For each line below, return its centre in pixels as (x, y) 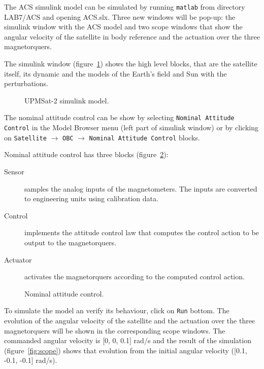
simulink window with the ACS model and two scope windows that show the (123, 27)
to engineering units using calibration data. (91, 198)
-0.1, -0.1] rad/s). (31, 360)
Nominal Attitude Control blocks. (144, 137)
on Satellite (25, 137)
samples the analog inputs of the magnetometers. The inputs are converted (141, 188)
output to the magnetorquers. (71, 242)
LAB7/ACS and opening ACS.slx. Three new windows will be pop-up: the (120, 16)
